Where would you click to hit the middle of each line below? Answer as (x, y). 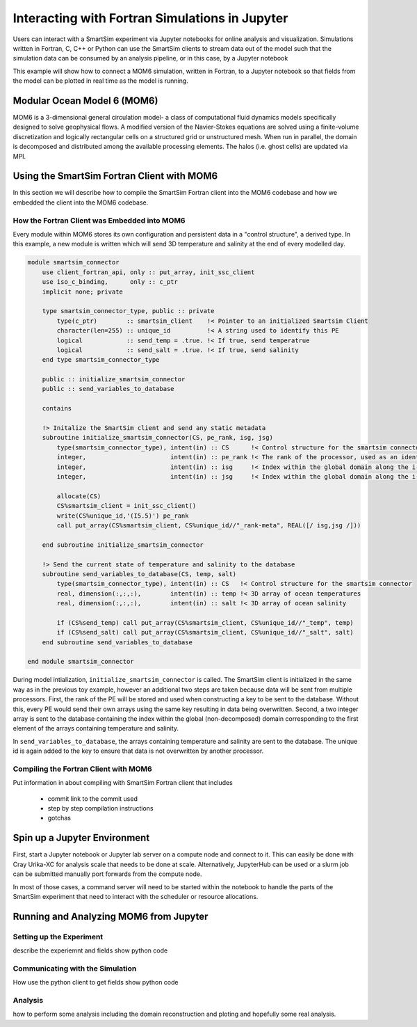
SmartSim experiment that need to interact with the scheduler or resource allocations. (136, 896)
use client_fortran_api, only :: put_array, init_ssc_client (148, 272)
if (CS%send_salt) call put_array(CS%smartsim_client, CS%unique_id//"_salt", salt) (205, 632)
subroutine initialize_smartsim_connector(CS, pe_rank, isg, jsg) (158, 438)
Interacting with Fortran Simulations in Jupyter (150, 18)
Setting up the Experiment (58, 937)
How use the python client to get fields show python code (96, 982)
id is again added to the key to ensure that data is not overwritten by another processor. (138, 751)
